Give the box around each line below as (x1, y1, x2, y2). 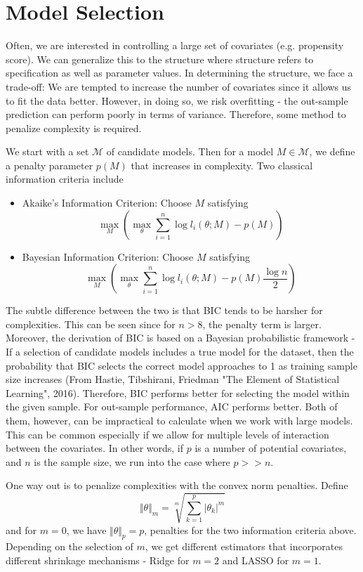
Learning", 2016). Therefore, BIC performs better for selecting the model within (6, 385, 350, 400)
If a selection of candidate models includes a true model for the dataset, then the (6, 344, 354, 359)
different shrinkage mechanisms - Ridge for (6, 552, 190, 567)
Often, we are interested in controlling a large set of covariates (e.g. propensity (6, 38, 344, 53)
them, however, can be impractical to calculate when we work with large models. (6, 413, 353, 427)
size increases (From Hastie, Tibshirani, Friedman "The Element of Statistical (6, 372, 340, 386)
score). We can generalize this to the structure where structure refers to (6, 51, 314, 66)
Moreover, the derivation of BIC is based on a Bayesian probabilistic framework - (6, 330, 355, 345)
